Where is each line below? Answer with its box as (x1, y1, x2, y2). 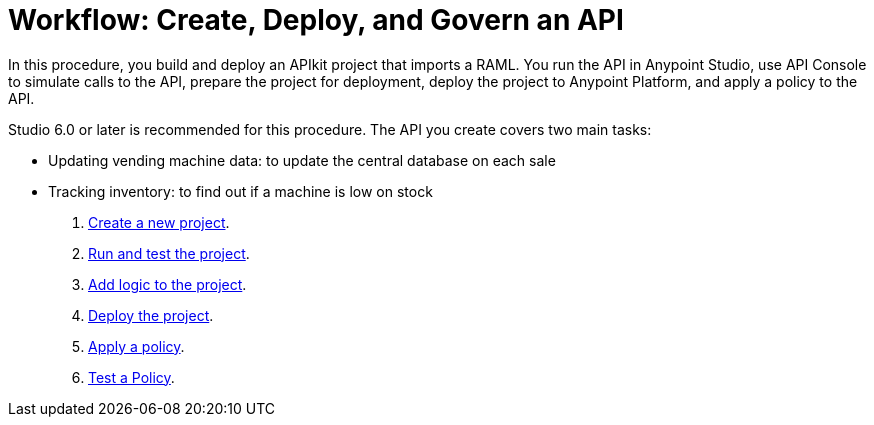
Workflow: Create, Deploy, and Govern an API (8, 3, 624, 37)
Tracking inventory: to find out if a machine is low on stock (48, 182, 433, 200)
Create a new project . (88, 213, 230, 231)
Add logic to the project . (88, 275, 247, 293)
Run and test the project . (88, 244, 250, 262)
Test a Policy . (88, 368, 175, 386)
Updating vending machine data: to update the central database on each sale (48, 151, 556, 169)
